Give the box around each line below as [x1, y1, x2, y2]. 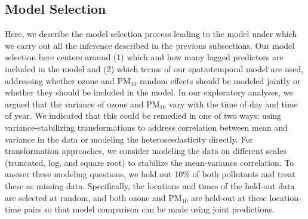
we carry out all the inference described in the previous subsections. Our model [5, 39, 295, 51]
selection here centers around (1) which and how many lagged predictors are [5, 51, 284, 63]
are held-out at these [190, 191, 267, 203]
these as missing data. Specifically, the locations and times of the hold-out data [5, 179, 295, 192]
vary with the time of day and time [168, 97, 298, 110]
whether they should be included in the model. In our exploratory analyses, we [5, 86, 293, 98]
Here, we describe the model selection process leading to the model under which [5, 27, 297, 40]
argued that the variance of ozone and [5, 97, 144, 110]
